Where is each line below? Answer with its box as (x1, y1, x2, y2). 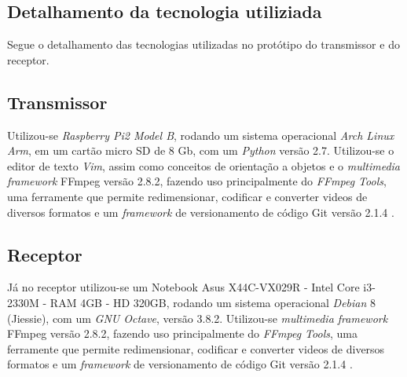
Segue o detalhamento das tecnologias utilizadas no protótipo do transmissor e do (7, 36, 400, 53)
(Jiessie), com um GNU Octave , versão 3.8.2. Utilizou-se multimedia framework (7, 309, 388, 326)
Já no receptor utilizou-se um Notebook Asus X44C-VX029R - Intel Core (7, 279, 360, 295)
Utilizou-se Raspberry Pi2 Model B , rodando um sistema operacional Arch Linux (7, 126, 394, 143)
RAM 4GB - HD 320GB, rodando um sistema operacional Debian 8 (49, 294, 376, 310)
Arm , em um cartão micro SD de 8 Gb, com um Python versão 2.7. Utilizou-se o (7, 142, 394, 159)
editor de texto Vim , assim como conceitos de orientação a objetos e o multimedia (7, 157, 400, 174)
